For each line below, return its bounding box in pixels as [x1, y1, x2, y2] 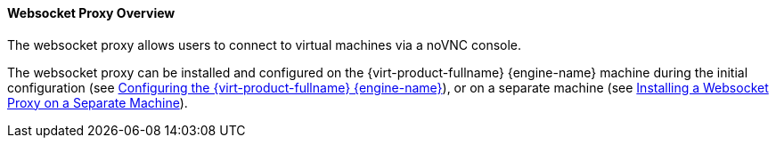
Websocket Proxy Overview [7, 5, 176, 20]
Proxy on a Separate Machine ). [7, 94, 188, 110]
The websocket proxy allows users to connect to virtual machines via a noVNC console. [7, 36, 522, 52]
